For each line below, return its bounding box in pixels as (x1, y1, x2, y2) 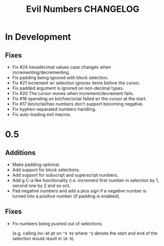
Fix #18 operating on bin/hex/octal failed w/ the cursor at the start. (12, 96, 147, 101)
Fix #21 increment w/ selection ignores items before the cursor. (12, 80, 140, 86)
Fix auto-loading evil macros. (12, 111, 71, 117)
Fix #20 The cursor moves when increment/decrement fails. (12, 91, 134, 96)
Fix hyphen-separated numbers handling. (12, 106, 97, 112)
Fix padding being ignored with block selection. (12, 75, 109, 80)
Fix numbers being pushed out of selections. (12, 220, 103, 226)
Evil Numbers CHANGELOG (26, 3, 139, 15)
